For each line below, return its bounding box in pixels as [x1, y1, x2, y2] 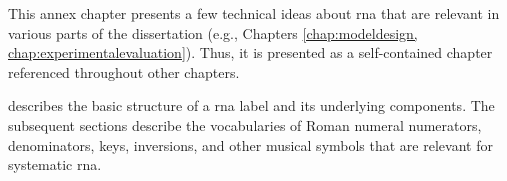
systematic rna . [8, 154, 102, 175]
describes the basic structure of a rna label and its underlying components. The [8, 95, 495, 116]
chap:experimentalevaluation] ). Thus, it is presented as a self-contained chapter [8, 42, 493, 63]
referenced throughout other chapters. [8, 61, 240, 82]
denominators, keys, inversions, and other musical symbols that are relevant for [8, 134, 493, 155]
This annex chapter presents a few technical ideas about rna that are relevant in [8, 3, 500, 23]
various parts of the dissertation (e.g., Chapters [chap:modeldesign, [8, 22, 418, 43]
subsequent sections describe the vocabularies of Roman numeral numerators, [8, 114, 482, 135]
